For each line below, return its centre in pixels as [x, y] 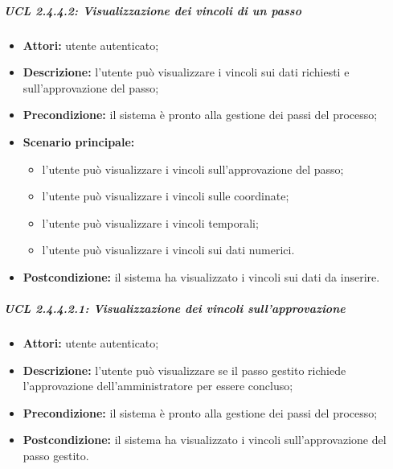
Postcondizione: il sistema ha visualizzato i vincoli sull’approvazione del [205, 440]
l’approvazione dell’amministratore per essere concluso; [158, 386]
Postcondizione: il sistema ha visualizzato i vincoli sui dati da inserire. [201, 276]
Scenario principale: [79, 141]
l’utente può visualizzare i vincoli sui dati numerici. [168, 250]
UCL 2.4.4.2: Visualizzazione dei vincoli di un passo [153, 10]
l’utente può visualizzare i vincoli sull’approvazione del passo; [193, 169]
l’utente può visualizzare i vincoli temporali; [150, 222]
